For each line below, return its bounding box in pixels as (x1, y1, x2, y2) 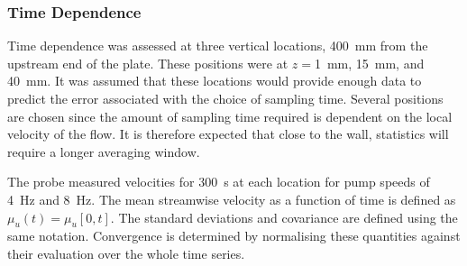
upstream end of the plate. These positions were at (7, 53, 288, 72)
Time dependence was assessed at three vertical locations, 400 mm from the (7, 36, 428, 55)
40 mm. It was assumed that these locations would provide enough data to (7, 71, 422, 90)
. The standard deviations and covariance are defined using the (110, 207, 458, 226)
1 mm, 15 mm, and (314, 53, 425, 72)
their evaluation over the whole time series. (7, 243, 245, 262)
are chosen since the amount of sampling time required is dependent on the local (7, 106, 453, 125)
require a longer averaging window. (7, 142, 200, 161)
